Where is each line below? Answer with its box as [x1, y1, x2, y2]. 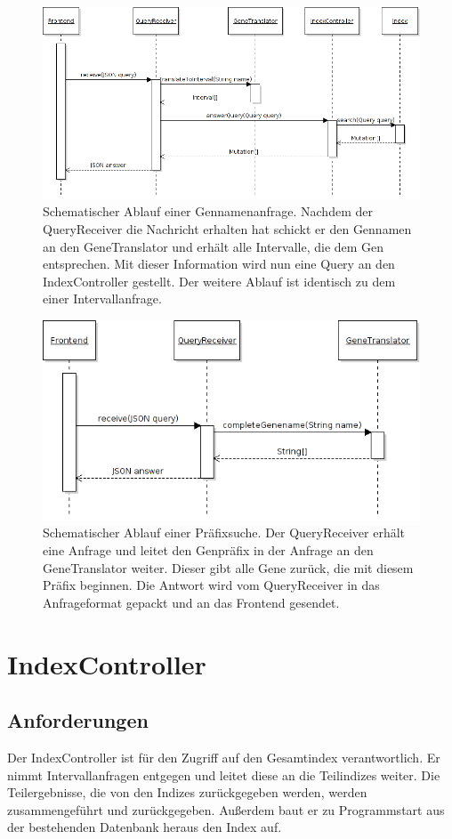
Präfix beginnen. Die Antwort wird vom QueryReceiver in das [43, 576, 380, 594]
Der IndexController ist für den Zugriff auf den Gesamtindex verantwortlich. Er [7, 747, 440, 766]
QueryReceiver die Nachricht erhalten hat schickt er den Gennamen [43, 219, 412, 238]
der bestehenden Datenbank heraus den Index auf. [7, 818, 282, 836]
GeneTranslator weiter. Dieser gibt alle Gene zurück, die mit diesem [43, 558, 414, 577]
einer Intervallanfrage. [43, 289, 162, 308]
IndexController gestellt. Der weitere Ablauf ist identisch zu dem [43, 271, 396, 290]
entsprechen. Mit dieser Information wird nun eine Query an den [43, 254, 395, 273]
